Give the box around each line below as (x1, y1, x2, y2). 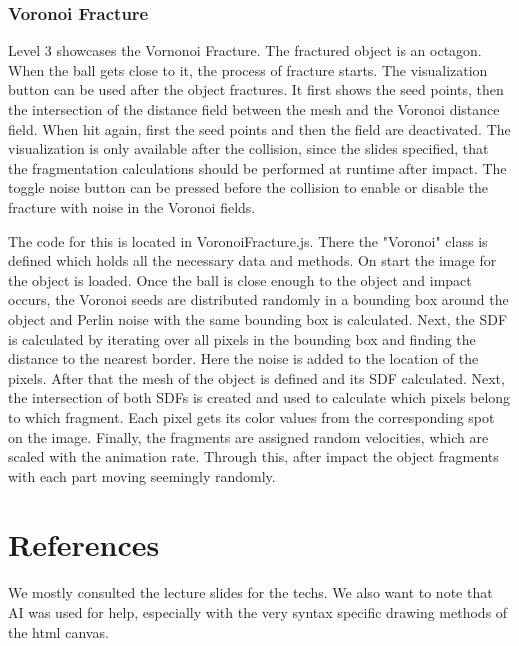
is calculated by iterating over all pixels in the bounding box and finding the (8, 328, 476, 349)
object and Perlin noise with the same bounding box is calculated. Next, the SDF (8, 308, 508, 329)
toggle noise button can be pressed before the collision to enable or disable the (8, 177, 488, 198)
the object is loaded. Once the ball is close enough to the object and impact (8, 269, 472, 290)
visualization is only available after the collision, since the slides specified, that (8, 138, 489, 159)
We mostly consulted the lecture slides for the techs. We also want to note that (8, 582, 493, 603)
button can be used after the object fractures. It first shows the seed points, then (8, 79, 504, 100)
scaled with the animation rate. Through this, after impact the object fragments (8, 446, 499, 467)
